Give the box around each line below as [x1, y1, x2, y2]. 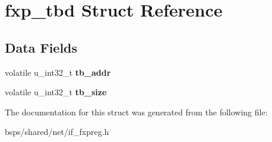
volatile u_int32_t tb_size [5, 86, 107, 98]
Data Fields [5, 38, 78, 56]
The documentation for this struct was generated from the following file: [5, 105, 268, 118]
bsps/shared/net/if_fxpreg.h [5, 125, 109, 138]
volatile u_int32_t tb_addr [5, 66, 111, 78]
